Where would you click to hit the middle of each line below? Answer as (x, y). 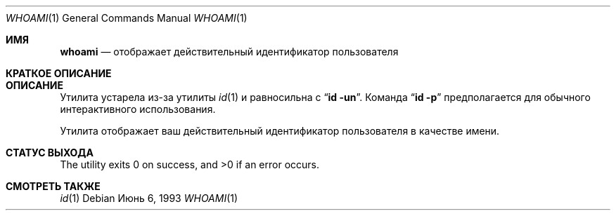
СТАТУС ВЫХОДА (50, 153)
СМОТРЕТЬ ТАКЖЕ (53, 186)
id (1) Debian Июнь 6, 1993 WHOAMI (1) (149, 198)
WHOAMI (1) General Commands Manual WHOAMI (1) (127, 18)
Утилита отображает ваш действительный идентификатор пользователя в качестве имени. (280, 131)
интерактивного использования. (138, 109)
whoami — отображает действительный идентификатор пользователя (229, 52)
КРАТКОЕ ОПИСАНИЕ (59, 73)
